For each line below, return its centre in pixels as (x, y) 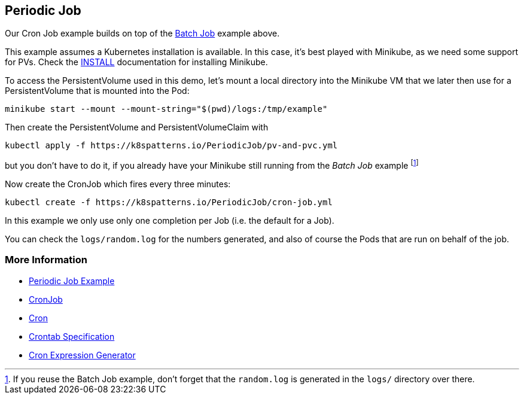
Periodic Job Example (72, 281)
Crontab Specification (72, 336)
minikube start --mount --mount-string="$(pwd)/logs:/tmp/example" (166, 109)
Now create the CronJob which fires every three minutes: (118, 184)
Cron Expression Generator (82, 355)
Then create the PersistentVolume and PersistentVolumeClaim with (137, 127)
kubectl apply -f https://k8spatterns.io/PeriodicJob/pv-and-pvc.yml (171, 146)
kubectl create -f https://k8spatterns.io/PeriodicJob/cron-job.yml (169, 202)
